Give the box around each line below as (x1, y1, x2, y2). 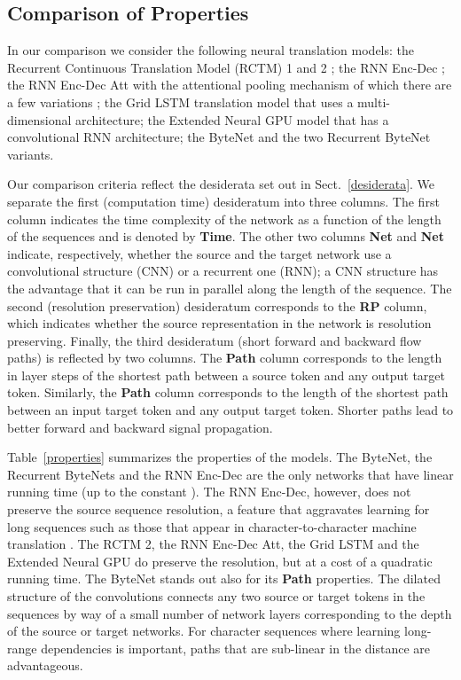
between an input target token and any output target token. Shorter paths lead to (7, 401, 454, 419)
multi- (357, 92, 391, 111)
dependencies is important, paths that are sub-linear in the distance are (41, 638, 430, 657)
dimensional (7, 110, 72, 129)
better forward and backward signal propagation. (7, 418, 273, 436)
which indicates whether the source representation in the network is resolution (7, 314, 432, 332)
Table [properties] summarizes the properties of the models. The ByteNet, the (7, 448, 433, 466)
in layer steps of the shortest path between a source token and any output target (7, 365, 446, 384)
